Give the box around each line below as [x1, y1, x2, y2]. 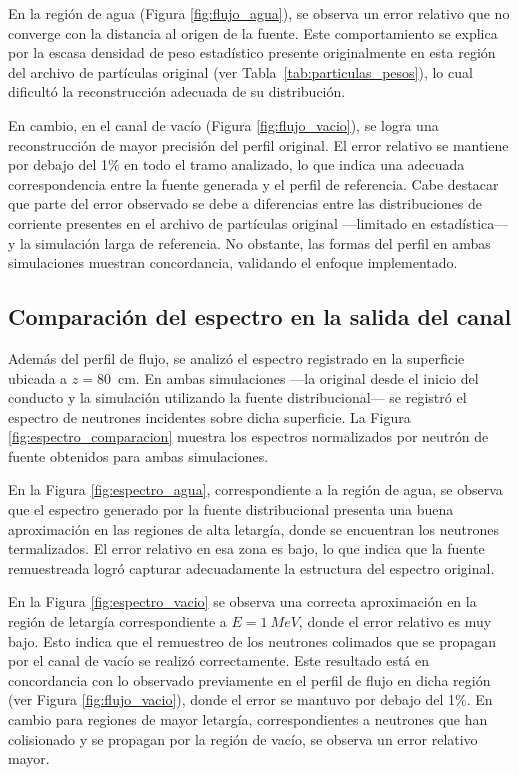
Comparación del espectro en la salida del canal [8, 301, 512, 332]
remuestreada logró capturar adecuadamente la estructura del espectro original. [8, 557, 495, 578]
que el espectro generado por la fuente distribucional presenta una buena [8, 499, 454, 520]
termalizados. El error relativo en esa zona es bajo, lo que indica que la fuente [8, 538, 485, 559]
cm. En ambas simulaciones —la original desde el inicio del [117, 367, 479, 388]
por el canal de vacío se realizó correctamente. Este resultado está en [8, 650, 430, 671]
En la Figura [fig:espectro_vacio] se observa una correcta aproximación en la [8, 591, 477, 612]
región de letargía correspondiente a [8, 611, 227, 632]
